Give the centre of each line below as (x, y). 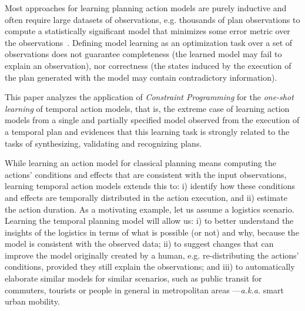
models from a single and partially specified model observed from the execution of (152, 120)
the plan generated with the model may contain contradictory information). (141, 77)
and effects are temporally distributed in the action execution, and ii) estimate (146, 197)
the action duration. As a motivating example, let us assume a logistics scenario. (150, 209)
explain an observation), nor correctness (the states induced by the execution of (148, 65)
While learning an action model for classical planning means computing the (140, 163)
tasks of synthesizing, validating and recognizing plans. (103, 143)
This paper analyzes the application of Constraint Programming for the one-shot (149, 97)
